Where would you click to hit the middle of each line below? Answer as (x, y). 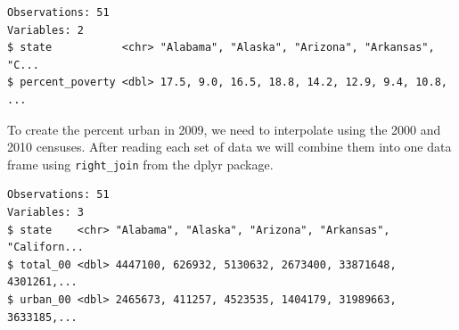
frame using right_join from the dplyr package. (140, 164)
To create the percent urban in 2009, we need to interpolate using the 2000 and (224, 129)
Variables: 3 (45, 212)
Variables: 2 (45, 30)
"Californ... (45, 247)
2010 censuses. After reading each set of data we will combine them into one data (229, 147)
